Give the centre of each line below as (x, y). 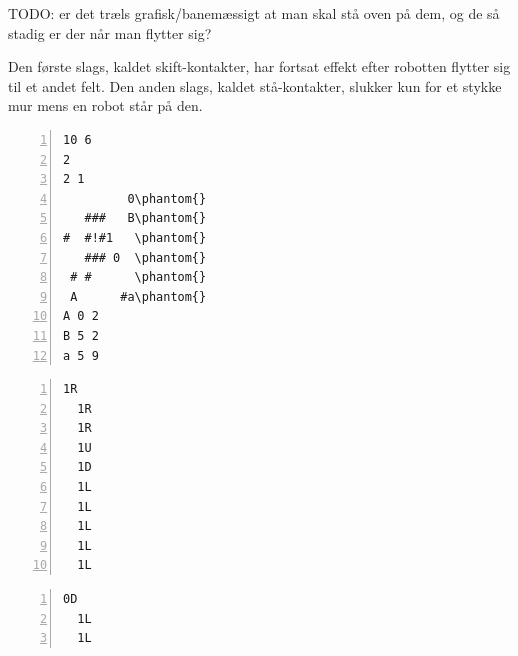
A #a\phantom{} (138, 296)
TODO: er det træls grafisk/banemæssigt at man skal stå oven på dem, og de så (254, 13)
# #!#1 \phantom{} (135, 237)
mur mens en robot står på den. (105, 105)
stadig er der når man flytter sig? (110, 32)
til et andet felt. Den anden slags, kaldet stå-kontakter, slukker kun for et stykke (255, 85)
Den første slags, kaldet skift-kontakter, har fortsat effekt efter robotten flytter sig (259, 66)
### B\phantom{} (145, 218)
